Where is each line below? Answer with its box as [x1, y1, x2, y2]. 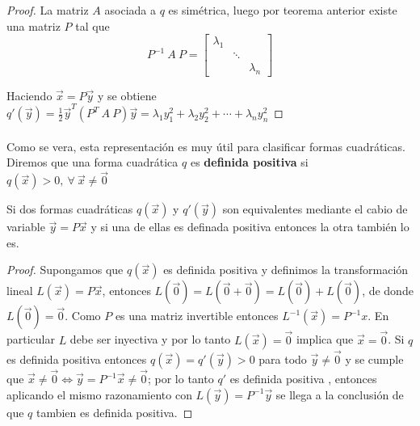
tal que [75, 17, 110, 34]
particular [6, 331, 55, 348]
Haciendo [6, 86, 52, 103]
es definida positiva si [190, 154, 309, 171]
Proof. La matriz [6, 2, 89, 18]
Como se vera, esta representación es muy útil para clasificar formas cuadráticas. [6, 137, 405, 154]
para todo [258, 350, 307, 367]
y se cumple [345, 350, 404, 367]
